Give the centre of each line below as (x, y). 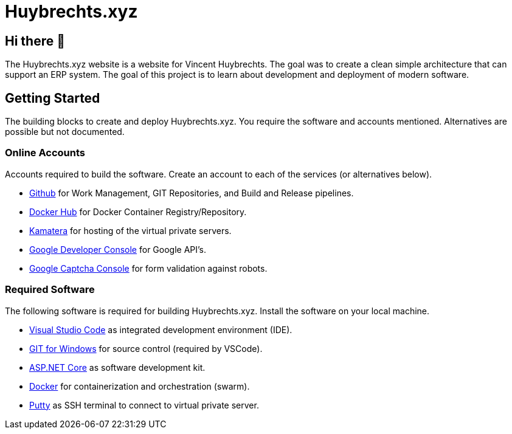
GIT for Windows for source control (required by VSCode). (146, 348)
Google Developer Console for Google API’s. (118, 249)
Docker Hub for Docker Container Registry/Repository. (138, 212)
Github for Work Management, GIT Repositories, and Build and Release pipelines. (192, 193)
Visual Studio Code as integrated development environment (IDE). (161, 329)
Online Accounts (45, 153)
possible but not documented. (65, 132)
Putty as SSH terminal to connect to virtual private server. (144, 405)
